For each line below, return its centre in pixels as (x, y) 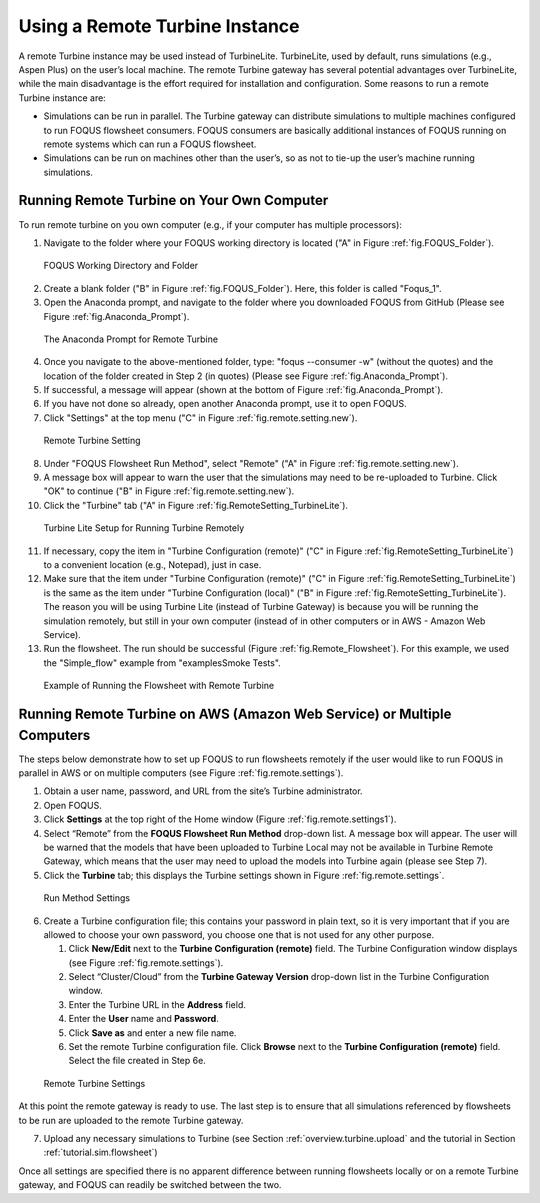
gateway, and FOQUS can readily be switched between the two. (150, 1185)
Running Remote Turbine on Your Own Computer (173, 200)
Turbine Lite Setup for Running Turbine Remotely (144, 528)
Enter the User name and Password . (143, 1019)
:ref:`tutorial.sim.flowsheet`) (101, 1152)
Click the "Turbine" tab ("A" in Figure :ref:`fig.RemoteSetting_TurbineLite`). (196, 505)
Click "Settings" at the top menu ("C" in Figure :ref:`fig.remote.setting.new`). (200, 417)
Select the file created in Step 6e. (137, 1061)
